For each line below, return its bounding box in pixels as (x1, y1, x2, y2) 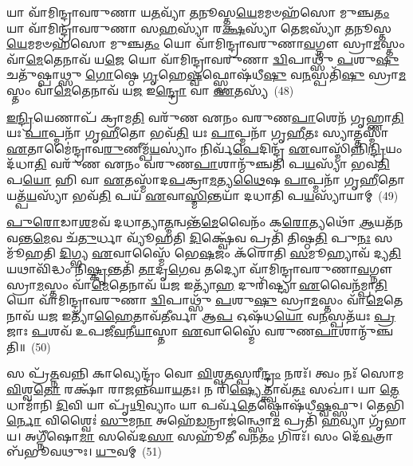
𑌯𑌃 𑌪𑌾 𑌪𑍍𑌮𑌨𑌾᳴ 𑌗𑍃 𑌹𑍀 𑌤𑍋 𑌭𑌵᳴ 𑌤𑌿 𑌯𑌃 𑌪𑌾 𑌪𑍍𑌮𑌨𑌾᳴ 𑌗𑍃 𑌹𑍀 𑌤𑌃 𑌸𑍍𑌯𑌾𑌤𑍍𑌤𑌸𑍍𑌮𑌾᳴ (6, 124, 389, 141)
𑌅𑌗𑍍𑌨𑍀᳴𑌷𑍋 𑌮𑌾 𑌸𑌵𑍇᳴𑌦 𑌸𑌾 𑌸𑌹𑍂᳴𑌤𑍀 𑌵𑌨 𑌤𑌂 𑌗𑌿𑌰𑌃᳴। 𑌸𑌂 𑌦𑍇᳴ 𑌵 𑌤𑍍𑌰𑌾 (25, 427, 394, 444)
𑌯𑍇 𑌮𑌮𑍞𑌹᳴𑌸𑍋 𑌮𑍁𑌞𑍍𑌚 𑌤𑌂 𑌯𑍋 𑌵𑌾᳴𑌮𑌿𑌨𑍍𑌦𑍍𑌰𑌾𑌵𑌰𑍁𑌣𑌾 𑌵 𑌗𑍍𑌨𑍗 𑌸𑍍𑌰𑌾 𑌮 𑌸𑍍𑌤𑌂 (6, 35, 405, 52)
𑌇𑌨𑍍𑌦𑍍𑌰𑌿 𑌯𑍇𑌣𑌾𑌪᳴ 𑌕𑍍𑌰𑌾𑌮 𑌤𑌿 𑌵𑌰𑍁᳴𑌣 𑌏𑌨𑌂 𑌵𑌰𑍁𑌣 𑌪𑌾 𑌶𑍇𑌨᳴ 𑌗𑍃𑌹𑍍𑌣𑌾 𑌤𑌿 (6, 108, 404, 125)
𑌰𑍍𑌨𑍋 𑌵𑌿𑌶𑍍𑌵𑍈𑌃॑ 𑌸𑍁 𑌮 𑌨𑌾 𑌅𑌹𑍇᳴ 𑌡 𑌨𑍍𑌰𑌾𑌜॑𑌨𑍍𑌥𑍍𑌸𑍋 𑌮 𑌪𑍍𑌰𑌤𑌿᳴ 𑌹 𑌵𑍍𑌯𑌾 (6, 412, 365, 429)
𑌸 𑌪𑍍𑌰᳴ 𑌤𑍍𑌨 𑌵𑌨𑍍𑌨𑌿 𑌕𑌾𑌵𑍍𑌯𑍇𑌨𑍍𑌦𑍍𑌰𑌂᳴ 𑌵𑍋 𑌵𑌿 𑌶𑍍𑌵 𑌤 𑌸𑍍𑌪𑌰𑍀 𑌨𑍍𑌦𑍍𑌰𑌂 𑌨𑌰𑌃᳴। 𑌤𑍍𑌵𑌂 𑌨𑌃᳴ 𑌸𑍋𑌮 (6, 365, 404, 382)
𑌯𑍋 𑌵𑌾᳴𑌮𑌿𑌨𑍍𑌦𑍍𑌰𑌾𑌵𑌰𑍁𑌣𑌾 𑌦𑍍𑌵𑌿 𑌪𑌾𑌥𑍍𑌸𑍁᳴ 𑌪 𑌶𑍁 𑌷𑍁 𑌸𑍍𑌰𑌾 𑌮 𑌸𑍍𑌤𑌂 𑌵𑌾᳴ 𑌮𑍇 (6, 292, 384, 308)
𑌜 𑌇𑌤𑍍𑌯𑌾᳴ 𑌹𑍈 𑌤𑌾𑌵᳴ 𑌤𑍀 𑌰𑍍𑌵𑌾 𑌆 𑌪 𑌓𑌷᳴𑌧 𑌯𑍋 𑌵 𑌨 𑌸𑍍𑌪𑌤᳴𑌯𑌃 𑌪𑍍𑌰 (48, 307, 395, 323)
